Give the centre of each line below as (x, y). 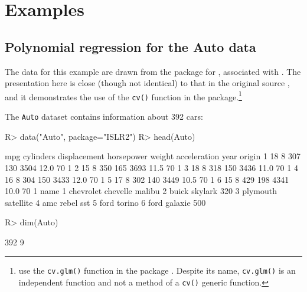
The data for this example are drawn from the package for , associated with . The (153, 71)
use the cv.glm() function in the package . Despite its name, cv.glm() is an (157, 270)
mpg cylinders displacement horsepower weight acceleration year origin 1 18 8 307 (153, 156)
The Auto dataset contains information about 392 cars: (104, 117)
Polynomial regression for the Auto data (130, 46)
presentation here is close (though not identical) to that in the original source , (147, 83)
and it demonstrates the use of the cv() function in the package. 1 (123, 96)
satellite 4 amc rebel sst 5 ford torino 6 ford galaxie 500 (105, 202)
